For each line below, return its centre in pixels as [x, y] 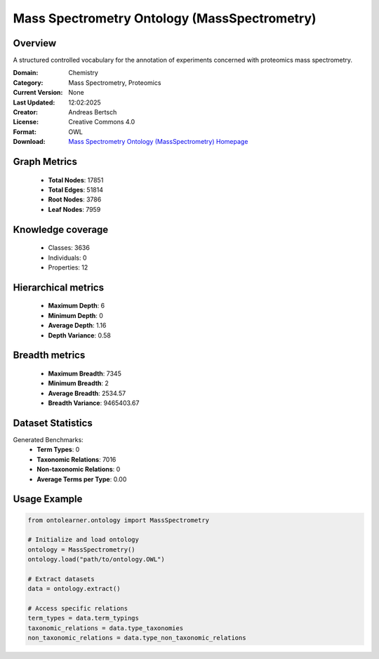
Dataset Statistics [53, 423]
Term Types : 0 [58, 450]
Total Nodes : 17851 [76, 180]
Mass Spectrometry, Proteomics [115, 82]
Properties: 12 [68, 267]
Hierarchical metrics [59, 287]
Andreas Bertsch [93, 112]
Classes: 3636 [69, 248]
